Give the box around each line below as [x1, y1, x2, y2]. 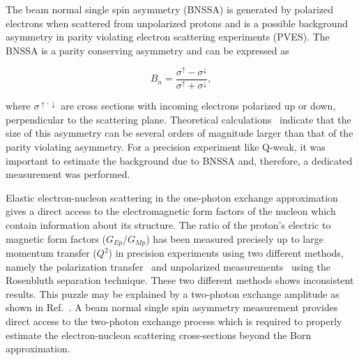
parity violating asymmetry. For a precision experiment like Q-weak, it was [6, 140, 326, 154]
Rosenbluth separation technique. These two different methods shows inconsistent [6, 273, 354, 287]
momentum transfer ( [6, 246, 97, 260]
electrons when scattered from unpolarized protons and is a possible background [6, 15, 349, 30]
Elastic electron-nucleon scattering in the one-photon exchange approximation [6, 190, 338, 204]
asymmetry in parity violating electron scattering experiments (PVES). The [6, 29, 330, 44]
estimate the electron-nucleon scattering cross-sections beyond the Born [6, 327, 312, 342]
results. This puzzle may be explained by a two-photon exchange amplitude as [6, 286, 339, 301]
